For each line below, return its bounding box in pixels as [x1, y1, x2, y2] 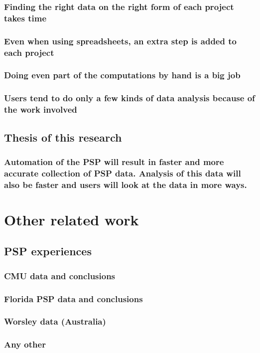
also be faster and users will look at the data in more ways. [4, 178, 247, 190]
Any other [4, 338, 46, 351]
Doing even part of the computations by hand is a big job [4, 69, 241, 81]
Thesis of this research [4, 129, 122, 145]
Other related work [4, 209, 139, 229]
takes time [4, 11, 47, 24]
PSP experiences [4, 243, 92, 259]
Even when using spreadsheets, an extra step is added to [4, 34, 237, 47]
